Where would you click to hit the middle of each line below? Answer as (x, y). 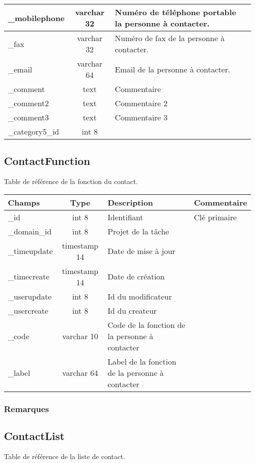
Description (130, 202)
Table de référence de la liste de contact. (65, 456)
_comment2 (28, 103)
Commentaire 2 (141, 103)
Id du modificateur (140, 296)
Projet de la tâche (138, 231)
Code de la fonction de (146, 324)
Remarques (26, 408)
